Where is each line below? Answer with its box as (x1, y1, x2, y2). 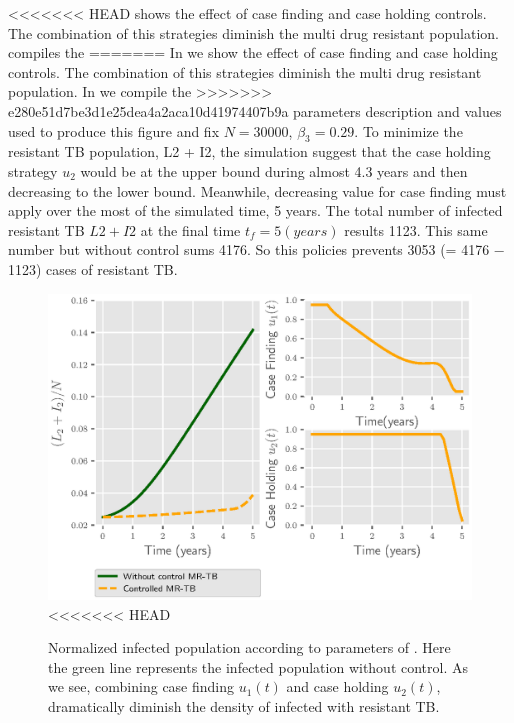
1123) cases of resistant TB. (8, 258, 178, 279)
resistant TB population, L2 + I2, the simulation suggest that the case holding (8, 141, 491, 162)
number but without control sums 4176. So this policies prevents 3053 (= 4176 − (8, 239, 505, 260)
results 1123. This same (344, 219, 488, 240)
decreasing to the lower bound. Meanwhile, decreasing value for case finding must (8, 180, 507, 201)
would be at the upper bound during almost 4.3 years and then (80, 160, 468, 181)
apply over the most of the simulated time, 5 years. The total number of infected (8, 200, 503, 221)
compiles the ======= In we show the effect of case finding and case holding (8, 42, 498, 63)
